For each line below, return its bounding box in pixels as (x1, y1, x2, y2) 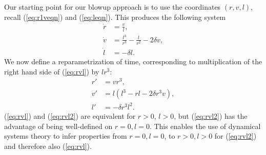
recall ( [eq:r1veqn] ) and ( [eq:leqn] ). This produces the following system (4, 11, 226, 22)
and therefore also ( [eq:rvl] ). (4, 140, 92, 151)
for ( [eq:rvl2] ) (214, 131, 257, 141)
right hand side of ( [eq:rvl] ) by (4, 66, 99, 76)
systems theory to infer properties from (4, 131, 127, 141)
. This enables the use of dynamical (149, 120, 261, 131)
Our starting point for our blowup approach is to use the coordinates (4, 2, 221, 12)
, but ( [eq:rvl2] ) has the (174, 110, 248, 121)
